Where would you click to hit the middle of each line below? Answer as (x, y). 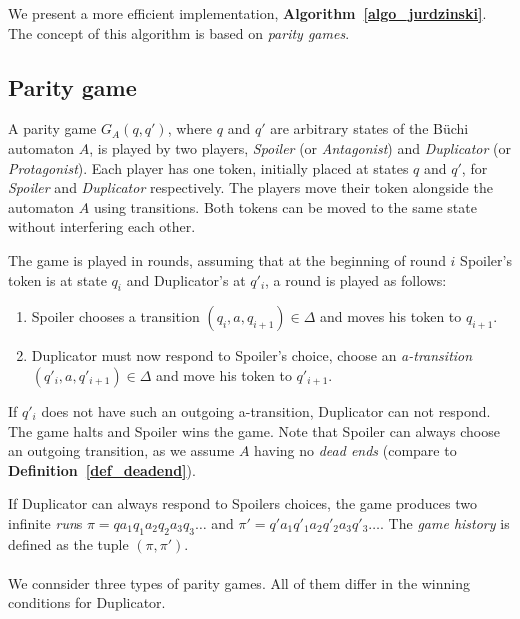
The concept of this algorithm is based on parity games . (179, 32)
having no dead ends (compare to (355, 450)
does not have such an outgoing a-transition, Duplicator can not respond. (266, 410)
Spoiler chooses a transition (115, 316)
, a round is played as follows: (356, 279)
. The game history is (445, 522)
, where (190, 128)
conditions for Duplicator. (87, 602)
